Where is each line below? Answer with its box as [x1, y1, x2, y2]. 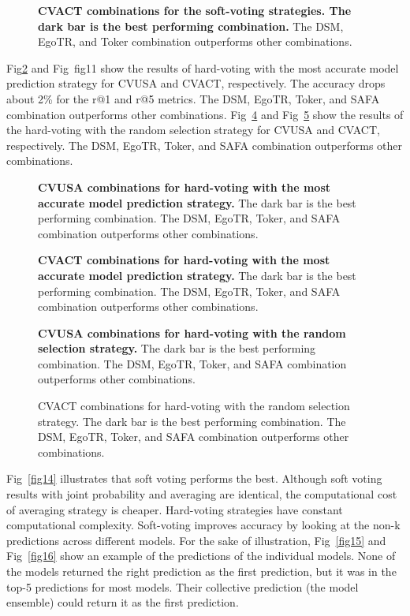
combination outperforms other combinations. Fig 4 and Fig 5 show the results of [6, 106, 404, 122]
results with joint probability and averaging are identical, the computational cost [6, 486, 397, 502]
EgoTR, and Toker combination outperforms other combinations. [38, 33, 352, 50]
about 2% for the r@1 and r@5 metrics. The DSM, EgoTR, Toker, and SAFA [6, 90, 380, 106]
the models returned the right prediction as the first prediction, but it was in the [6, 563, 397, 579]
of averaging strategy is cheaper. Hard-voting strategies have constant [6, 501, 343, 517]
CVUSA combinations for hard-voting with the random [38, 324, 346, 341]
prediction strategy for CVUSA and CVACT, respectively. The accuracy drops [6, 75, 386, 91]
